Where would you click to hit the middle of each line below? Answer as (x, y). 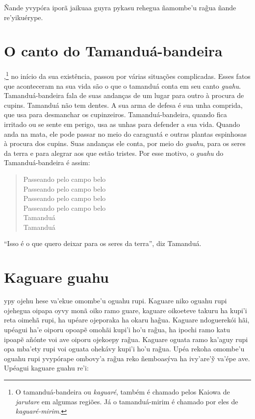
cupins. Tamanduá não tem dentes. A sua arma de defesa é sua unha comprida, (123, 105)
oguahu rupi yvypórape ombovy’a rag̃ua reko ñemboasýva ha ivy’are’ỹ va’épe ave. (127, 358)
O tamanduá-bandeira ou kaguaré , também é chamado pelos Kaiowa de (123, 391)
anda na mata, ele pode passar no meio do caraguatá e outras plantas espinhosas (125, 134)
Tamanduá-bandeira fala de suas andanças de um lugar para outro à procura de (124, 95)
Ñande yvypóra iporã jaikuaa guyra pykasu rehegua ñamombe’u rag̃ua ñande (120, 7)
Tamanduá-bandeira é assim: (47, 162)
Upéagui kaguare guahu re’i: (46, 368)
